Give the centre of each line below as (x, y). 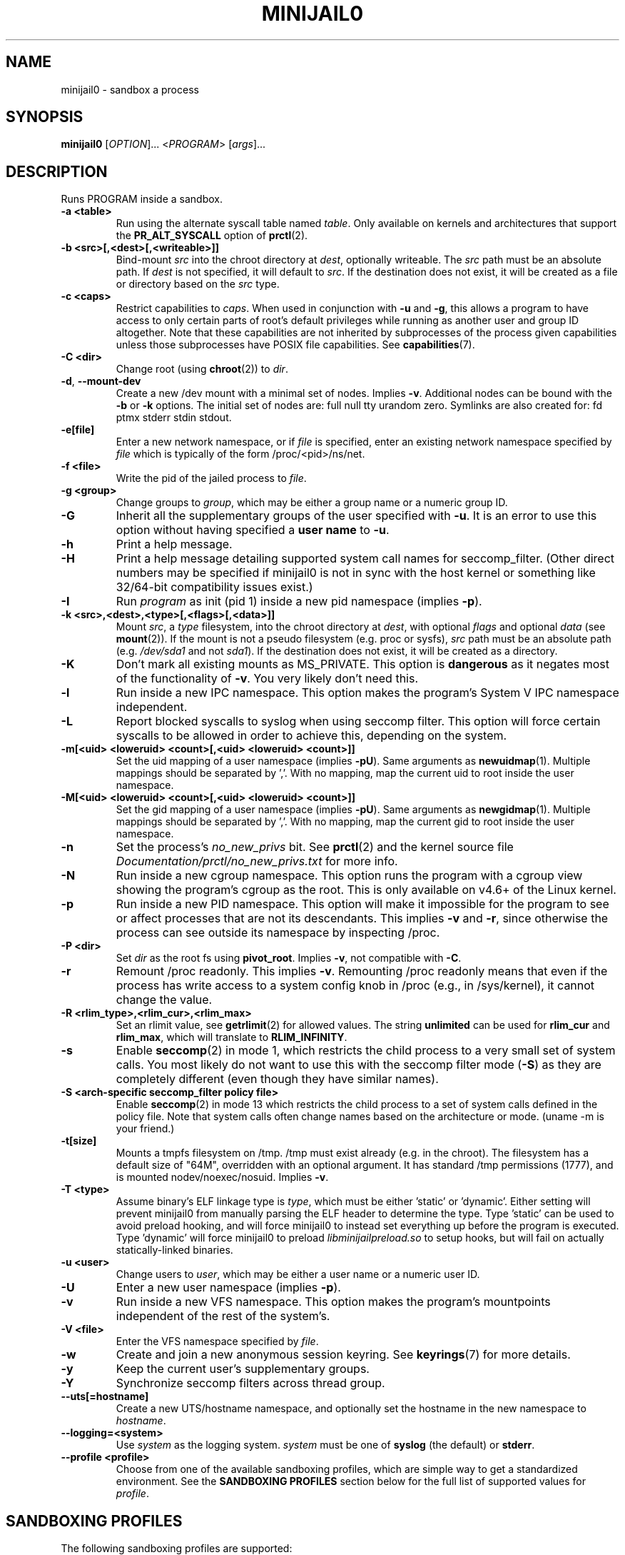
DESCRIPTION (57, 171)
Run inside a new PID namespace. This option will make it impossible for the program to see (362, 904)
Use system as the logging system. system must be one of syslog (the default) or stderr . (325, 1445)
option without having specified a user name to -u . (253, 530)
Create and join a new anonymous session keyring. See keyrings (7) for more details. (343, 1355)
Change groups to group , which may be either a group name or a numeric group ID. (312, 503)
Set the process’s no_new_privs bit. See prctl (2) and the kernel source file (315, 847)
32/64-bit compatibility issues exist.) (214, 587)
